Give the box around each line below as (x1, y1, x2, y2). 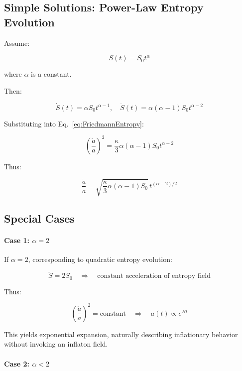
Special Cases (4, 211, 75, 226)
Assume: (4, 37, 30, 48)
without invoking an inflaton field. (4, 339, 108, 349)
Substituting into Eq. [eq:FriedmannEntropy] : (4, 118, 144, 128)
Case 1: (4, 235, 30, 246)
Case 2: (4, 358, 30, 369)
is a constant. (31, 69, 72, 79)
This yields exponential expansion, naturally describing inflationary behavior (4, 329, 238, 339)
